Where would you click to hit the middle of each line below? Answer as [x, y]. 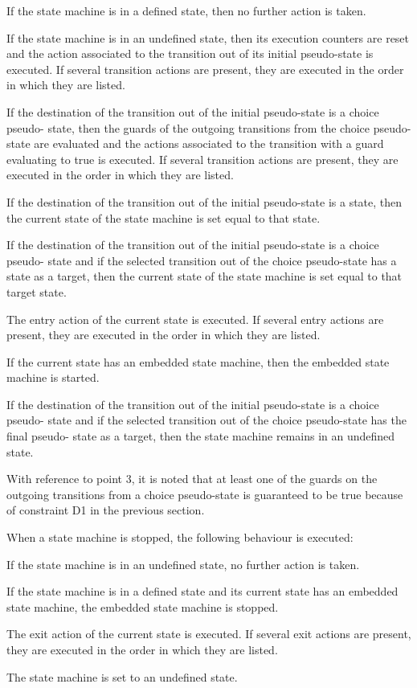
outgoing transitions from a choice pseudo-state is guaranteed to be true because [205, 494]
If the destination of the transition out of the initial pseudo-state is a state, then [204, 201]
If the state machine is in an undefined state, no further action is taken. [183, 564]
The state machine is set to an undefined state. [122, 676]
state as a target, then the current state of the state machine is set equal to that [204, 276]
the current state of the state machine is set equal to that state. [164, 217]
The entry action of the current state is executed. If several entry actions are [195, 319]
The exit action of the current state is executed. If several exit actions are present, [209, 634]
